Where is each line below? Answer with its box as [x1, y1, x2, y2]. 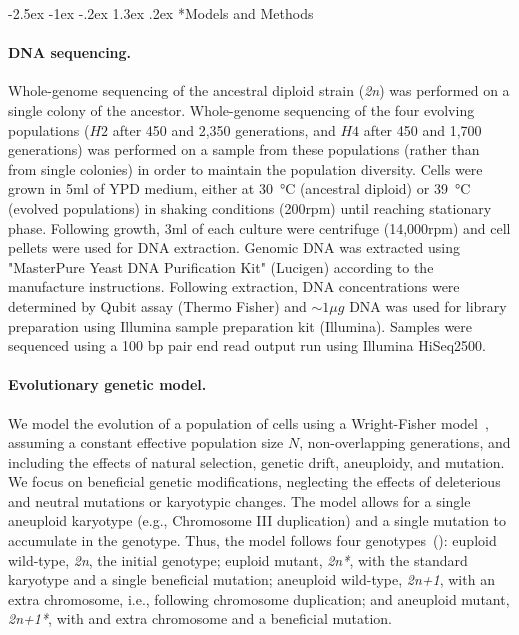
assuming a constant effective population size [8, 432, 284, 453]
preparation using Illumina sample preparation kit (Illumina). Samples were [8, 315, 473, 336]
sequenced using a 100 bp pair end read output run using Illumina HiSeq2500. [8, 335, 486, 356]
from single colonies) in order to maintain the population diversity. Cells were [8, 158, 483, 179]
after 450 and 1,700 [363, 119, 482, 140]
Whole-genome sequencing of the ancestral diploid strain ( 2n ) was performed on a [8, 80, 510, 101]
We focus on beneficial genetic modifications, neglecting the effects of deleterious [8, 471, 501, 492]
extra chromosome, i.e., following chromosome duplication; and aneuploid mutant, [8, 588, 510, 609]
